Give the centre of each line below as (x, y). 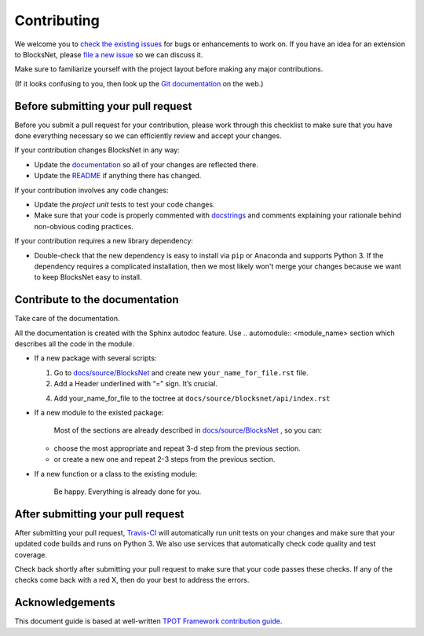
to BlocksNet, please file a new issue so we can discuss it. (109, 54)
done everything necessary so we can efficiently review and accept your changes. (148, 136)
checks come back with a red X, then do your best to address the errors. (132, 580)
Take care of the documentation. (68, 319)
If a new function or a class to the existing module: (116, 473)
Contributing (57, 20)
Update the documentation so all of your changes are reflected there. (146, 164)
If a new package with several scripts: (95, 358)
